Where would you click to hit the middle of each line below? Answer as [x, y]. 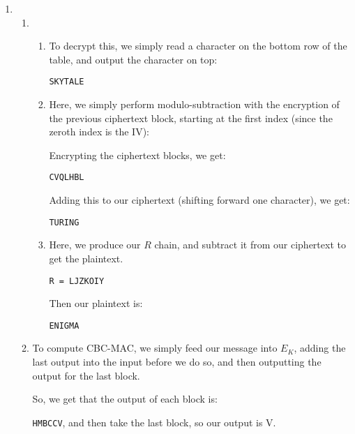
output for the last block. [86, 375]
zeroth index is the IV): [99, 132]
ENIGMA [64, 325]
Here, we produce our [95, 245]
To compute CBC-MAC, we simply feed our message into [155, 348]
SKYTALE [67, 82]
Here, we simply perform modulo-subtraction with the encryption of [194, 104]
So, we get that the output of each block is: [125, 399]
